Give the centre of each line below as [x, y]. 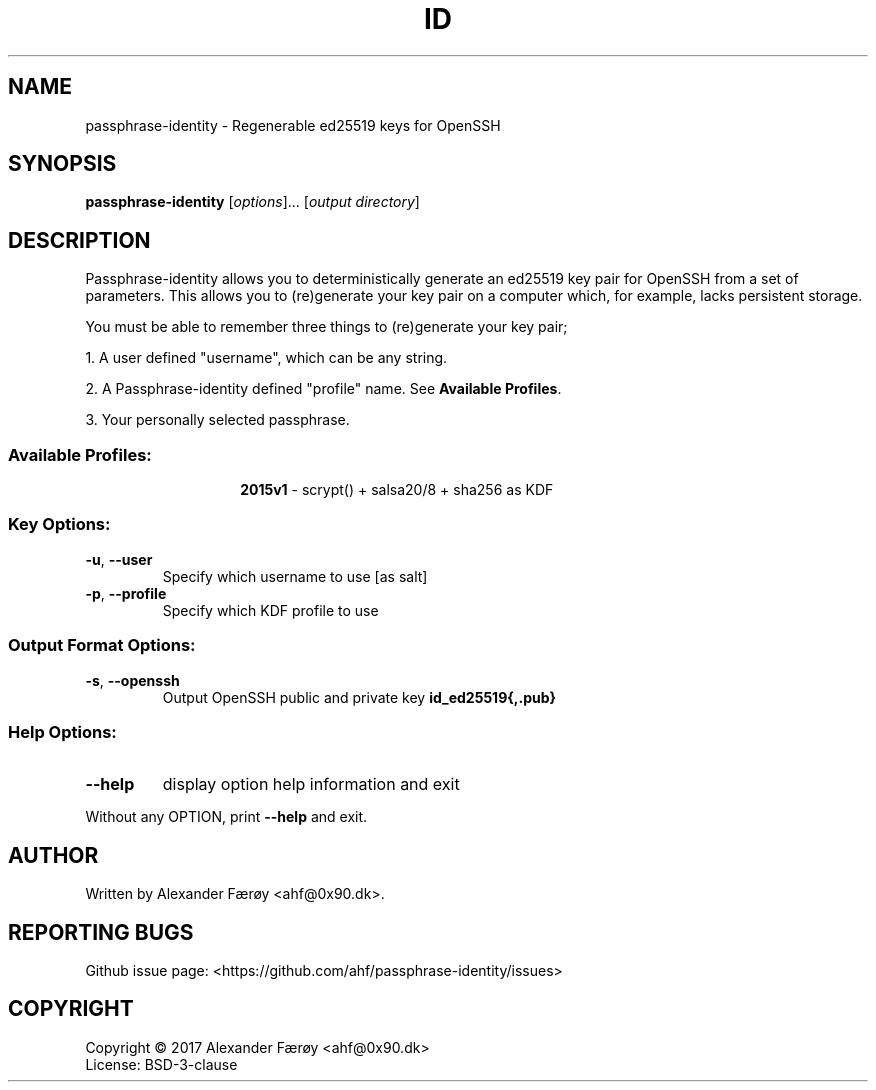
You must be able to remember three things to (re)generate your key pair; [326, 327]
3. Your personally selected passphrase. [217, 420]
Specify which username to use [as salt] [295, 576]
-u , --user [119, 559]
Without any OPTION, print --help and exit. [226, 817]
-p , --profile [126, 593]
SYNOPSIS [62, 164]
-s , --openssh [132, 680]
